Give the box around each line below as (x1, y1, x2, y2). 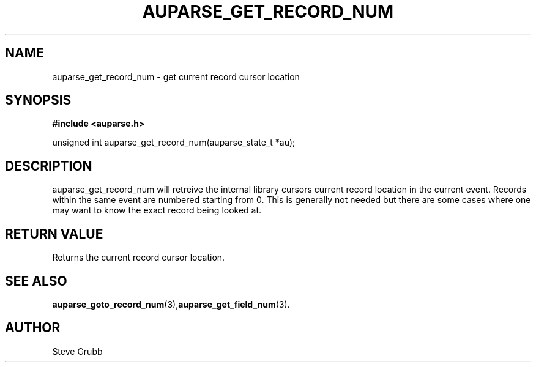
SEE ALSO (5, 273, 67, 289)
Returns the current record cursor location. (52, 252, 225, 263)
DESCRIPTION (5, 158, 92, 174)
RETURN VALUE (5, 226, 103, 242)
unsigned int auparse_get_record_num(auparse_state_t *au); (52, 137, 296, 148)
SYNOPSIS (5, 92, 72, 108)
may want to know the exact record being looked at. (52, 205, 262, 216)
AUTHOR (5, 320, 61, 336)
